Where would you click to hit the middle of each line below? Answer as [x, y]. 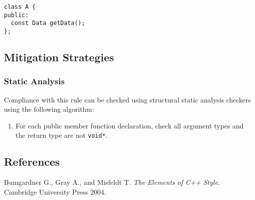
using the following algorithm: [49, 109]
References [32, 162]
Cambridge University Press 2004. [55, 191]
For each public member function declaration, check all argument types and [129, 125]
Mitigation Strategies [59, 57]
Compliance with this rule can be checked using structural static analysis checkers [127, 99]
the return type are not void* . [62, 135]
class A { [20, 7]
